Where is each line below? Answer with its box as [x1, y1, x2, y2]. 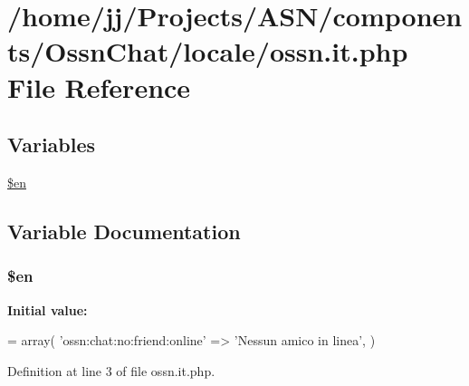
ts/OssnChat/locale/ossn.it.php [7, 33, 408, 70]
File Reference [7, 68, 191, 105]
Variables [7, 130, 96, 159]
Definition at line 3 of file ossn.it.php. [7, 361, 215, 380]
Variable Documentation [7, 217, 241, 245]
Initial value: [7, 300, 88, 319]
